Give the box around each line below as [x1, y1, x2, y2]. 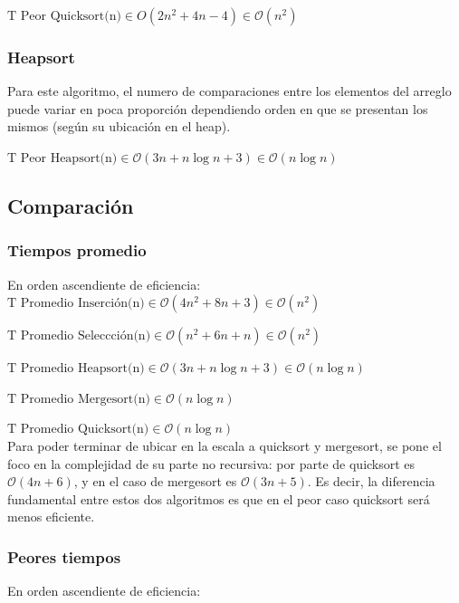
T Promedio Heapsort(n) [7, 362, 145, 376]
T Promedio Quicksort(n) [7, 423, 149, 436]
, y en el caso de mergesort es [73, 472, 237, 491]
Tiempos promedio [7, 239, 147, 262]
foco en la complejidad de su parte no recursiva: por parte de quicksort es [7, 454, 416, 473]
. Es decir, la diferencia [307, 472, 435, 491]
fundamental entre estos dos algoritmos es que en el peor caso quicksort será [7, 489, 430, 508]
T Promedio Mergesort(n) [7, 392, 150, 406]
